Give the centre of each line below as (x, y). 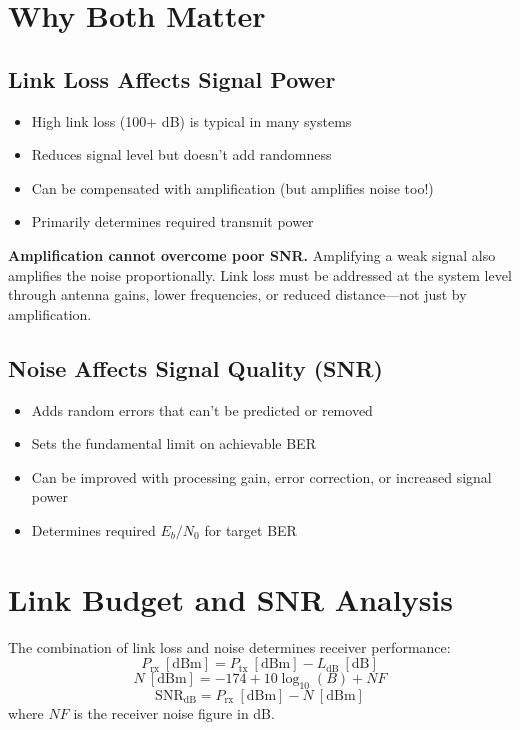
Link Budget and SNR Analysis (231, 598)
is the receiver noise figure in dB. (174, 713)
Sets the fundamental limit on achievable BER (173, 443)
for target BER (250, 529)
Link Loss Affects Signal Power (172, 78)
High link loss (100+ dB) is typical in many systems (191, 120)
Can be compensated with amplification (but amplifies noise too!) (232, 187)
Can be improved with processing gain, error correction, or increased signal (261, 476)
